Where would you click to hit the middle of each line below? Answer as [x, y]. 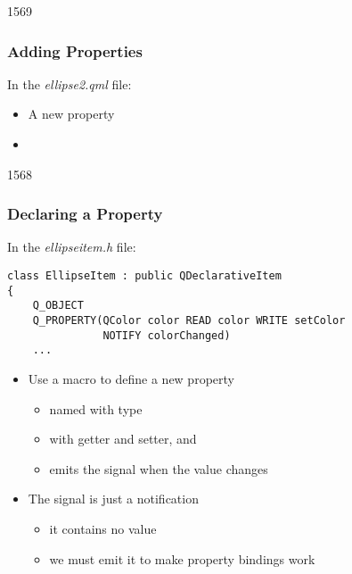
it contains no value [103, 528]
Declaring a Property [85, 214]
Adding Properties [75, 50]
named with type [96, 408]
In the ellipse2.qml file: [70, 83]
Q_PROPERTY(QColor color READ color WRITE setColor [189, 320]
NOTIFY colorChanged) [167, 335]
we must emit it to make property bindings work [182, 558]
